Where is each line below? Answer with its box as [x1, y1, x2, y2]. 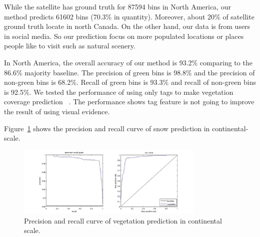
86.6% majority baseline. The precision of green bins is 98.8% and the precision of [4, 67, 255, 77]
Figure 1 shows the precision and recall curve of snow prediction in [4, 123, 210, 133]
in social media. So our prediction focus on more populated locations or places [4, 30, 244, 41]
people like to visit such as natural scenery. [4, 40, 135, 51]
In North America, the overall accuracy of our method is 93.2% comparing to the [4, 57, 252, 67]
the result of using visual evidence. [4, 106, 110, 116]
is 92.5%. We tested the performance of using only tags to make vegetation [4, 86, 233, 97]
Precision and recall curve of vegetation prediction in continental [24, 215, 222, 226]
